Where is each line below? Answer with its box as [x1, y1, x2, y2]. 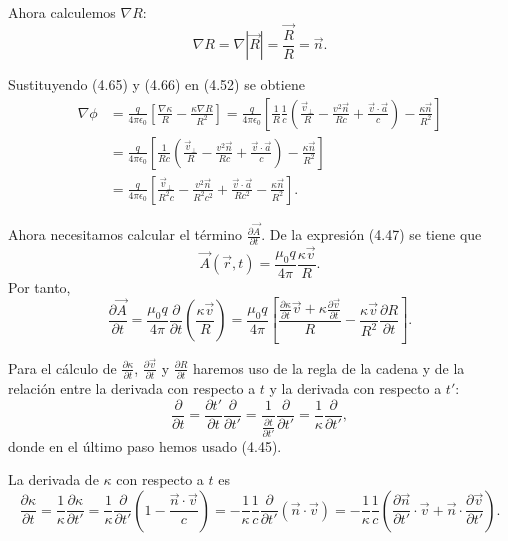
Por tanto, [8, 276, 71, 297]
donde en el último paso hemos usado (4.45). [8, 435, 282, 456]
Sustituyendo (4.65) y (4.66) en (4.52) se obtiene [8, 74, 305, 95]
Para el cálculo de [8, 357, 117, 378]
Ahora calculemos [8, 2, 116, 22]
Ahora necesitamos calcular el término [8, 224, 242, 245]
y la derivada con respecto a [269, 378, 442, 399]
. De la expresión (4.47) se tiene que [261, 224, 482, 245]
